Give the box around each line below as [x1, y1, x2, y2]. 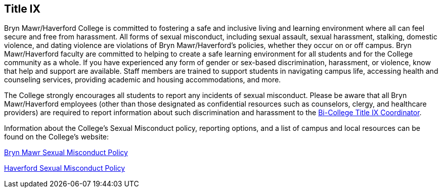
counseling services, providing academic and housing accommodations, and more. [4, 75, 281, 84]
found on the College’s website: [4, 132, 109, 141]
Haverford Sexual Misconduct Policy [4, 164, 125, 173]
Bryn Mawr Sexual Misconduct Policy [4, 148, 128, 157]
